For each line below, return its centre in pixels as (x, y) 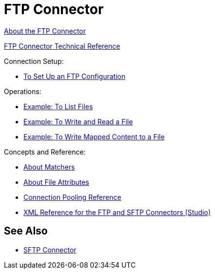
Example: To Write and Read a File (78, 121)
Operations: (23, 91)
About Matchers (49, 167)
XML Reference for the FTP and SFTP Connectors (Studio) (117, 212)
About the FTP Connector (45, 31)
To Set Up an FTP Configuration (75, 76)
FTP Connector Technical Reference (62, 46)
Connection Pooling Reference (72, 197)
